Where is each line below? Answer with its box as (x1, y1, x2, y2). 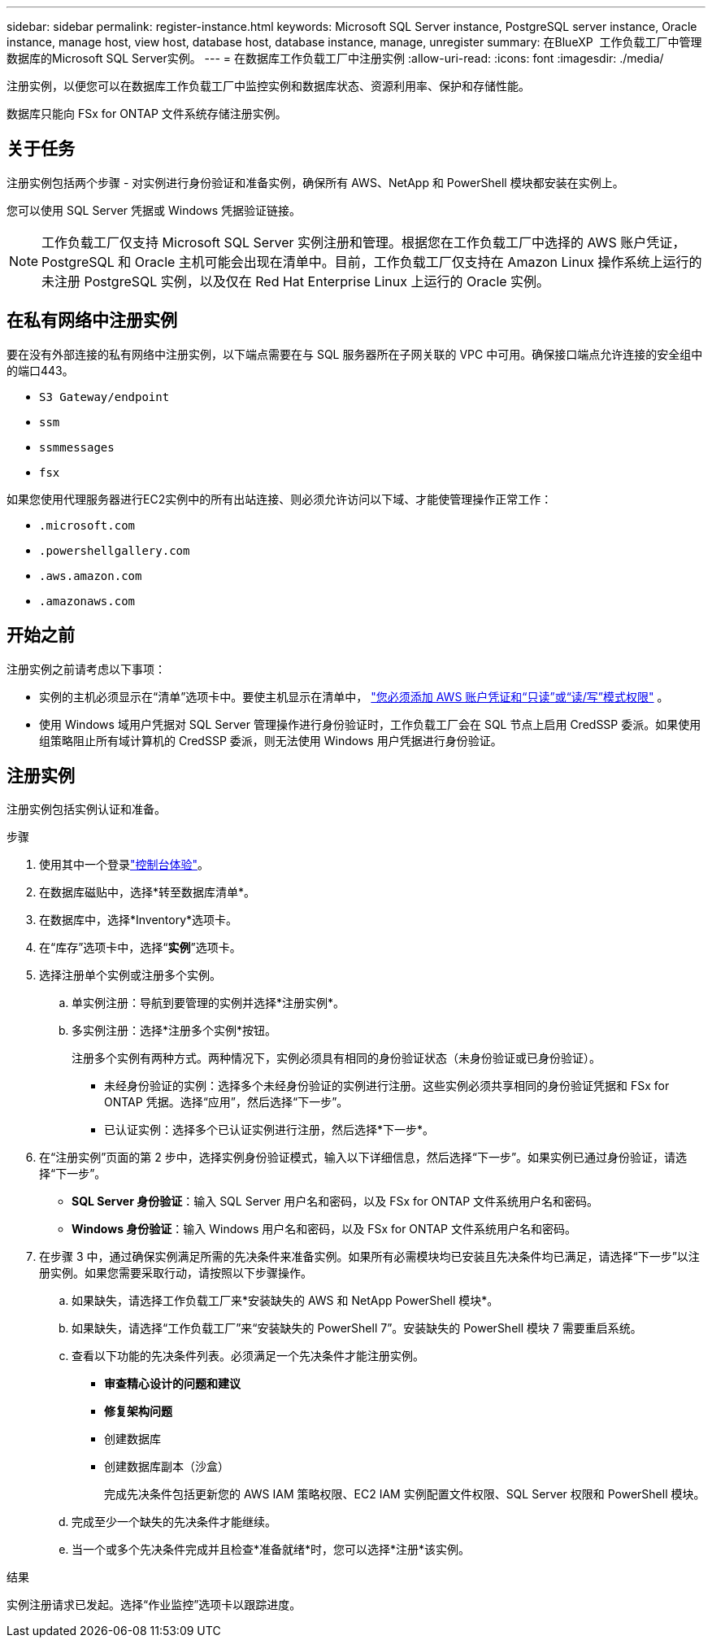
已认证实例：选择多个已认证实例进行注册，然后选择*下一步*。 (104, 1123, 435, 1137)
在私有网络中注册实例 (7, 310, 177, 331)
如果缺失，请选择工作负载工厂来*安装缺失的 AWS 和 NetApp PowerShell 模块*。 (72, 1293, 499, 1308)
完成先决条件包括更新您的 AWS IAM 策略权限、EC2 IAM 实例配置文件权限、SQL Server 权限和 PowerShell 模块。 (104, 1487, 705, 1502)
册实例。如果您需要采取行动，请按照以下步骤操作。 (39, 1266, 312, 1280)
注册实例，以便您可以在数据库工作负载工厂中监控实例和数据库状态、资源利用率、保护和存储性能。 (7, 79, 530, 93)
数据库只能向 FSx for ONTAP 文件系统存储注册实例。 (7, 107, 287, 120)
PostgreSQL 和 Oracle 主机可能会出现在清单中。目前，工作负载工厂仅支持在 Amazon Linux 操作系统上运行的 (41, 253, 702, 270)
